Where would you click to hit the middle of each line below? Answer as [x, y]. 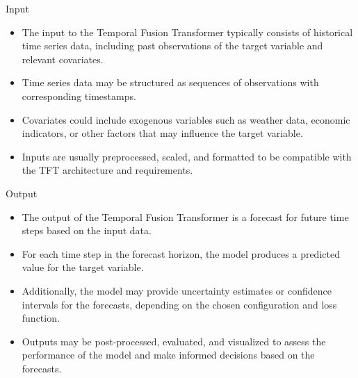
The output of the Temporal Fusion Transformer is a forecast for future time [185, 216]
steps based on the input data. [87, 230]
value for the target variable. [83, 267]
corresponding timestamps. [79, 96]
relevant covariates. [63, 59]
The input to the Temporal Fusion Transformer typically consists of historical [187, 32]
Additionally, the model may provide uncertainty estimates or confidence [177, 290]
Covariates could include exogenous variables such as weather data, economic [186, 119]
